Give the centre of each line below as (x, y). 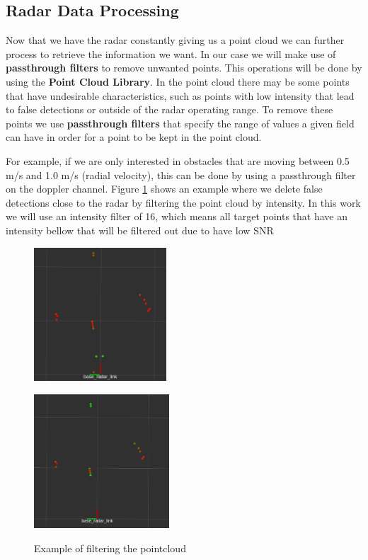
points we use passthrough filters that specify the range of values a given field (180, 123)
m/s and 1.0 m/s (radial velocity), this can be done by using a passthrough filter (181, 175)
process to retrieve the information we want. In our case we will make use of (171, 53)
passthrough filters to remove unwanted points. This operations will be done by (184, 68)
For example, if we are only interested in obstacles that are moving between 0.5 (178, 160)
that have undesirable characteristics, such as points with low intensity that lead (180, 95)
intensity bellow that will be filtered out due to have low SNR (140, 230)
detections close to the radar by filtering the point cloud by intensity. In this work (183, 202)
